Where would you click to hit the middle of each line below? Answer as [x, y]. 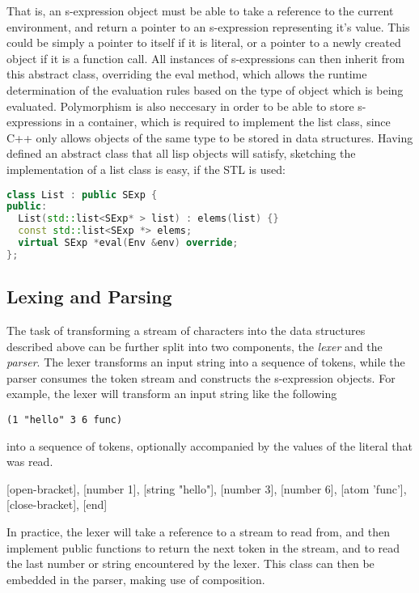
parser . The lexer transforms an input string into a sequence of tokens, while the [206, 362]
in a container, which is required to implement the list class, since [228, 122]
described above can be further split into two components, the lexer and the [195, 346]
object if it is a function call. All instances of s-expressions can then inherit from [206, 58]
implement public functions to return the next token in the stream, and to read [203, 547]
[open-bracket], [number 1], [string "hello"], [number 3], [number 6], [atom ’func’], [207, 488]
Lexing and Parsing [89, 296]
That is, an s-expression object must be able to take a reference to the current [200, 11]
